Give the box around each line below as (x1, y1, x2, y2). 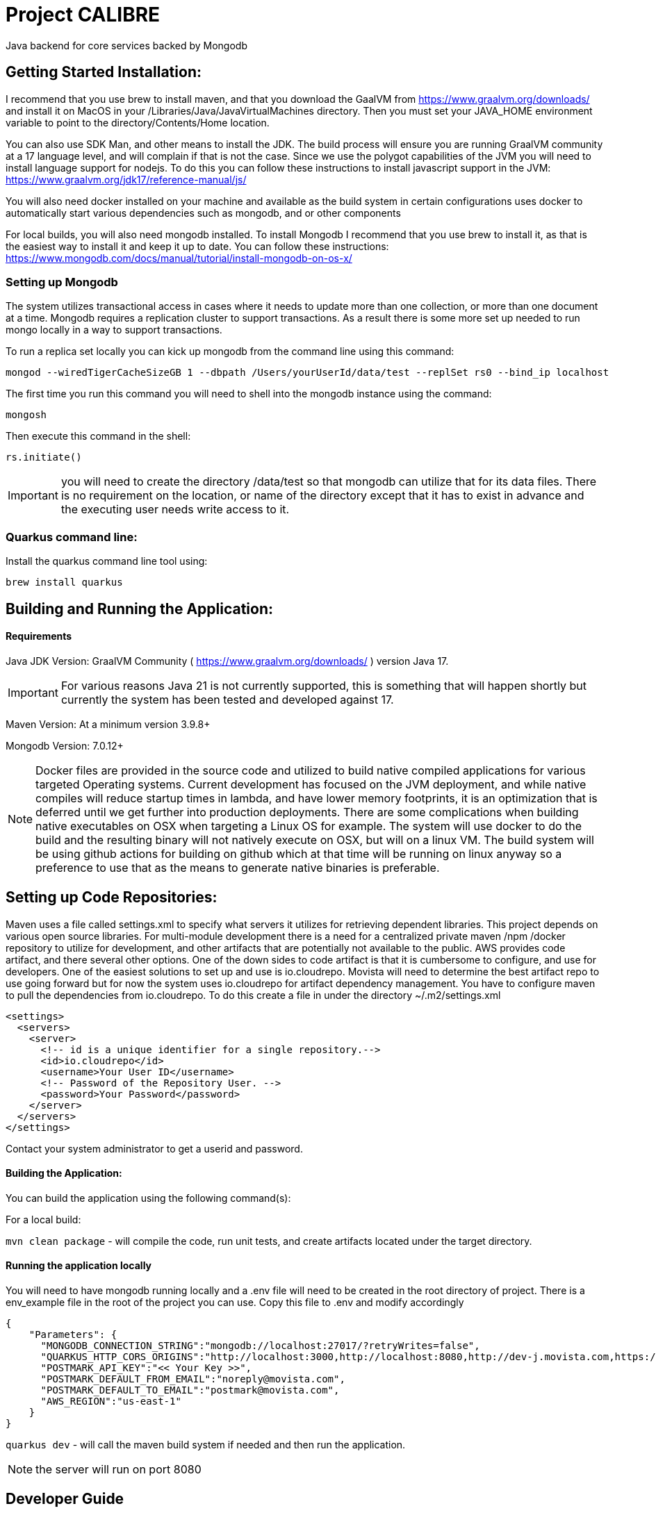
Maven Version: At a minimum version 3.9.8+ (6, 718, 211, 730)
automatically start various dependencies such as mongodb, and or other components (6, 206, 401, 219)
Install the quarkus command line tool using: (6, 555, 208, 568)
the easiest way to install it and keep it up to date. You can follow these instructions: (6, 240, 389, 252)
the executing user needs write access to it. (60, 502, 290, 517)
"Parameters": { (28, 1329, 117, 1341)
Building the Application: (6, 1167, 122, 1180)
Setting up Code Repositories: (6, 888, 218, 907)
